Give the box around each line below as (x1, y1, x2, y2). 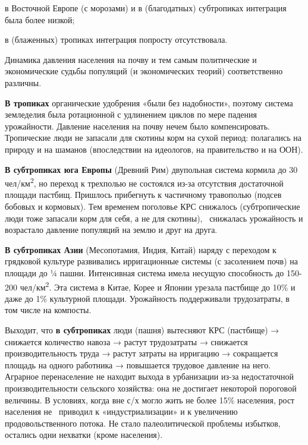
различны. (5, 76, 42, 89)
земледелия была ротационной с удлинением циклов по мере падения (5, 108, 257, 121)
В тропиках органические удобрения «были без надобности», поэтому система (5, 96, 293, 109)
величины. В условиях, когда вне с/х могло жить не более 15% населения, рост (5, 393, 295, 406)
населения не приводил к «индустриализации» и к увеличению (5, 405, 238, 418)
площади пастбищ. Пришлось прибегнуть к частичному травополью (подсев (5, 188, 282, 201)
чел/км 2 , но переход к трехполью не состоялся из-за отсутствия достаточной (5, 175, 284, 189)
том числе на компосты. (5, 304, 92, 316)
